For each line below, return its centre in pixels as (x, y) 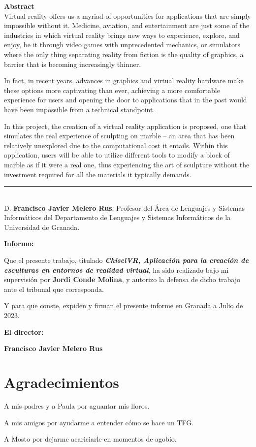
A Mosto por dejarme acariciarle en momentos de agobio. (90, 439)
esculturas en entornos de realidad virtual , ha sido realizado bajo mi (116, 270)
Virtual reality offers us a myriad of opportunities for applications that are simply (128, 16)
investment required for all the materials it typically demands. (98, 174)
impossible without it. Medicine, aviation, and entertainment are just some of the (127, 25)
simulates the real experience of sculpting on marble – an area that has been (119, 136)
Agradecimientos (62, 382)
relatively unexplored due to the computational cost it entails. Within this (116, 145)
